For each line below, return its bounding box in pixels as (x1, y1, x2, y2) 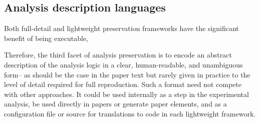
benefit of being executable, (4, 32, 89, 43)
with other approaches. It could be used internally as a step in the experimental (4, 88, 249, 99)
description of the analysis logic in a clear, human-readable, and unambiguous (4, 59, 243, 69)
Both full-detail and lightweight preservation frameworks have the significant (4, 23, 239, 33)
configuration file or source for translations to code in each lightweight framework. (4, 108, 256, 118)
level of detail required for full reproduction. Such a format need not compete (4, 79, 241, 89)
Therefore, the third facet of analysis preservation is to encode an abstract (4, 49, 232, 60)
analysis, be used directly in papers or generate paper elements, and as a (4, 98, 227, 109)
